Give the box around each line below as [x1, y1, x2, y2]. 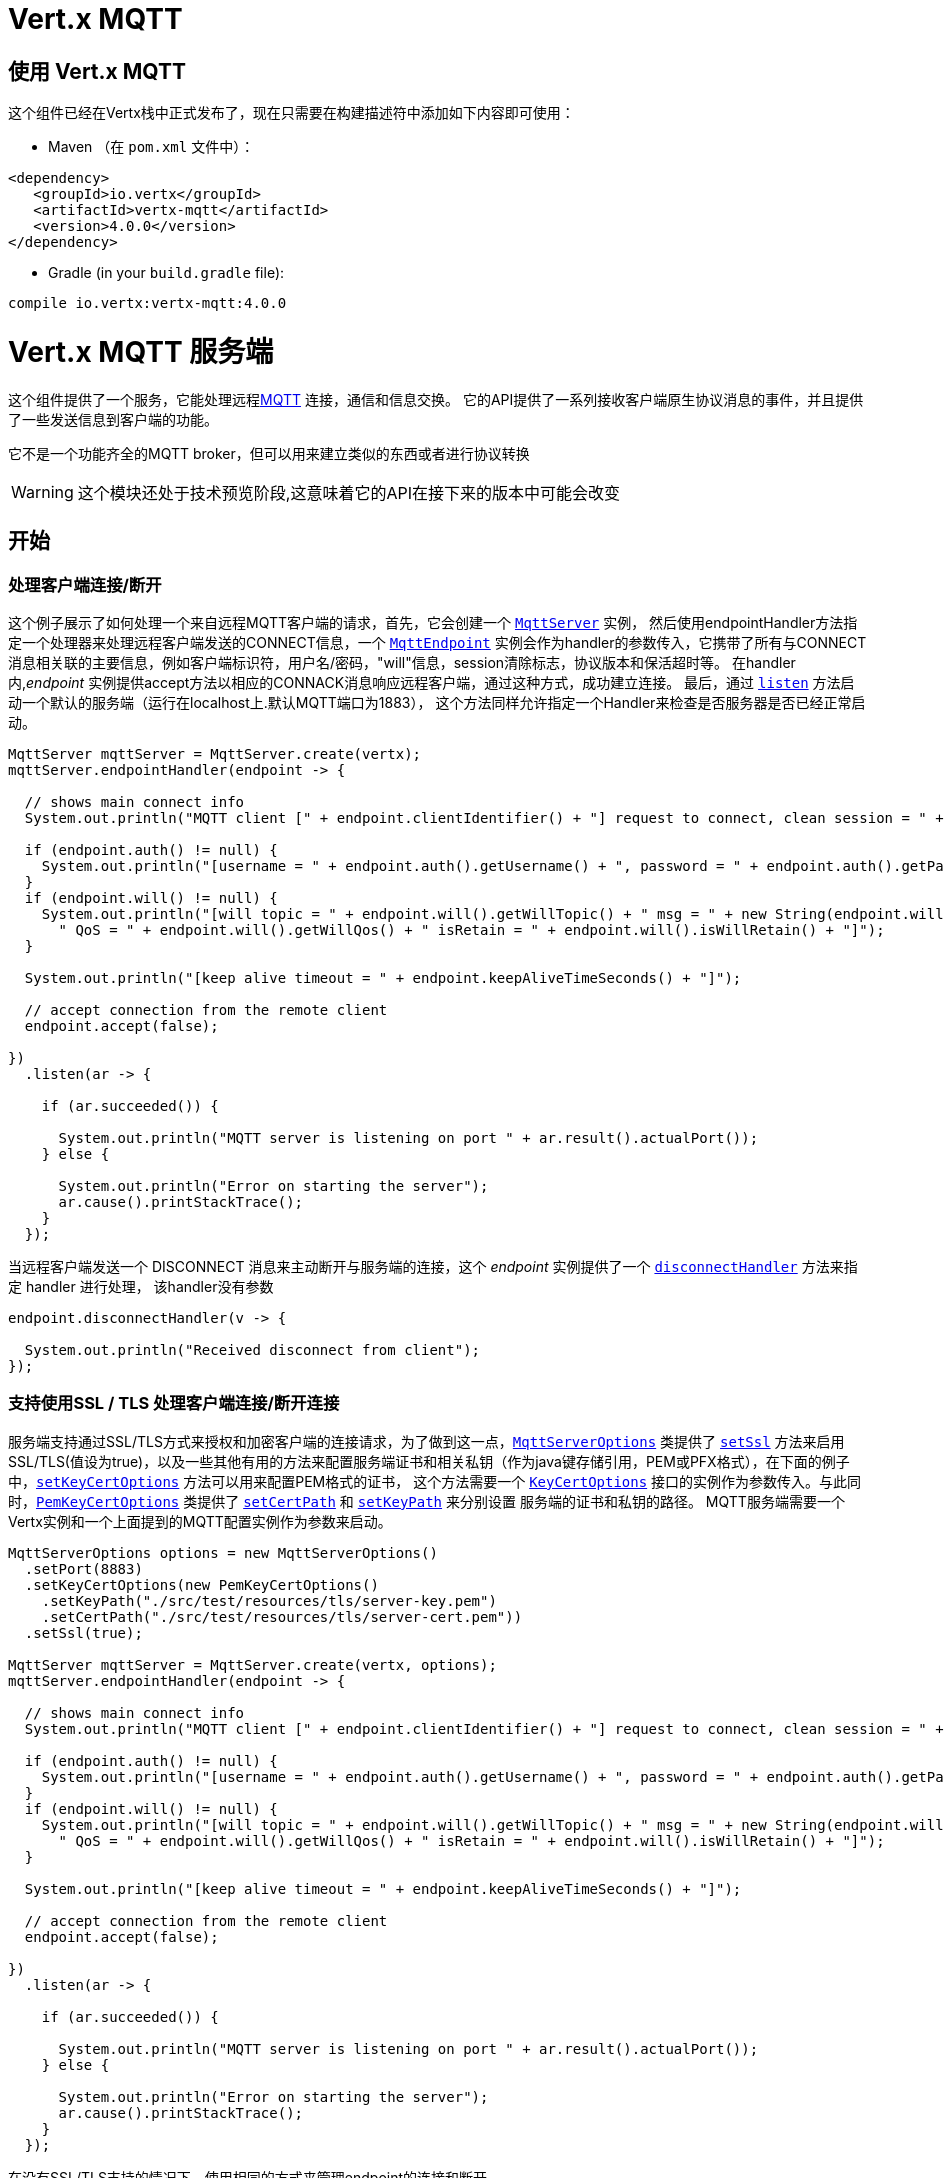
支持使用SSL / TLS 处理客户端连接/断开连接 [8, 1393, 340, 1414]
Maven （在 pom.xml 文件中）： [48, 138, 255, 156]
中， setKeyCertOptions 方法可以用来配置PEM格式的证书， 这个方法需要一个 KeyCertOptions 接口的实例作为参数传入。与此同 [8, 1472, 862, 1490]
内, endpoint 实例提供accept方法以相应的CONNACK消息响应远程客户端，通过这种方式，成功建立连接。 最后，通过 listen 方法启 [8, 673, 855, 691]
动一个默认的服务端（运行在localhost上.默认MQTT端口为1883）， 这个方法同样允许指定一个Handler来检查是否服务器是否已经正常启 [8, 693, 866, 711]
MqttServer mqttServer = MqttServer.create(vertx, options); [8, 1656, 497, 1673]
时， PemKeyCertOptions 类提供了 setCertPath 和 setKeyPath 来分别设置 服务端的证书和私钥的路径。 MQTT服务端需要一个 [8, 1492, 845, 1510]
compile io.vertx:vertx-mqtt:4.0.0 [8, 295, 287, 312]
